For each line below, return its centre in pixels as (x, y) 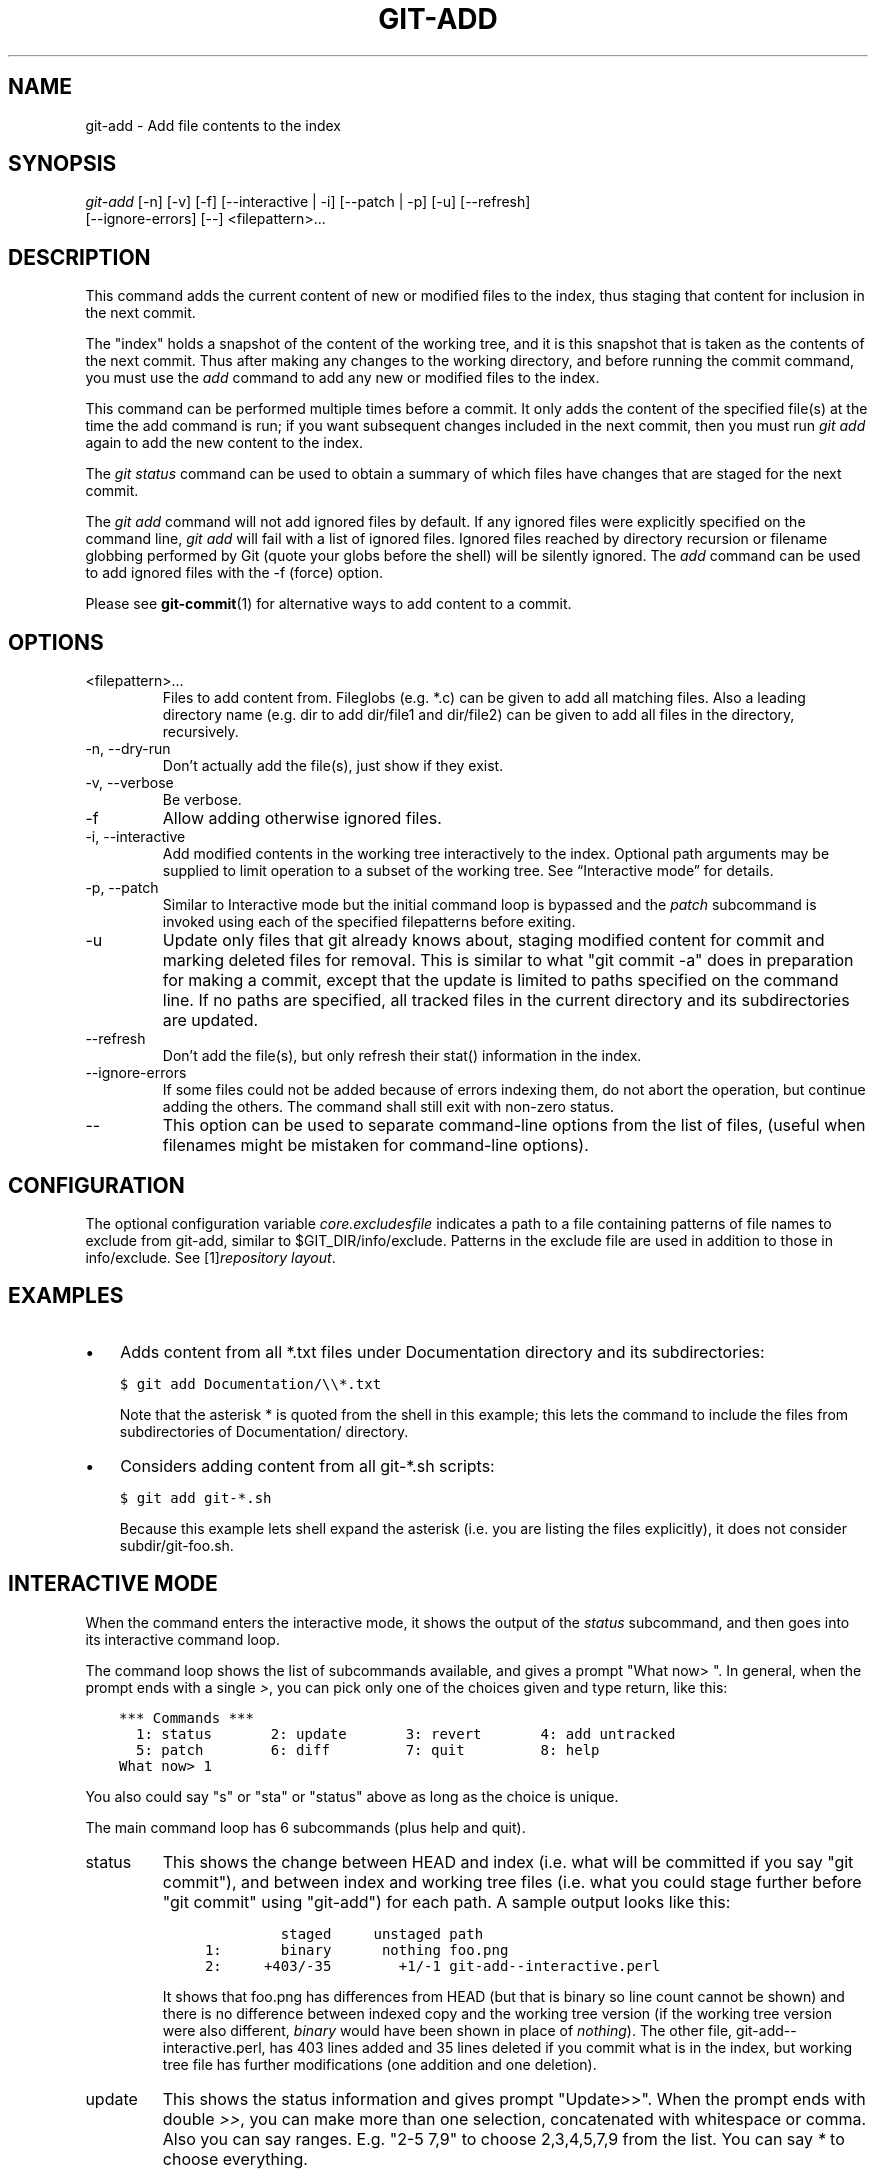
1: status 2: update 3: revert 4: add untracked (405, 1733)
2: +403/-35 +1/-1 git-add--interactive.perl (432, 1965)
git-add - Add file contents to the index (213, 125)
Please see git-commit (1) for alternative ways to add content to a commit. (328, 604)
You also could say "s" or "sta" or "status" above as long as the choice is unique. (352, 1796)
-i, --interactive (135, 837)
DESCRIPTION (79, 257)
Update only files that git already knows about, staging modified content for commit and (493, 940)
